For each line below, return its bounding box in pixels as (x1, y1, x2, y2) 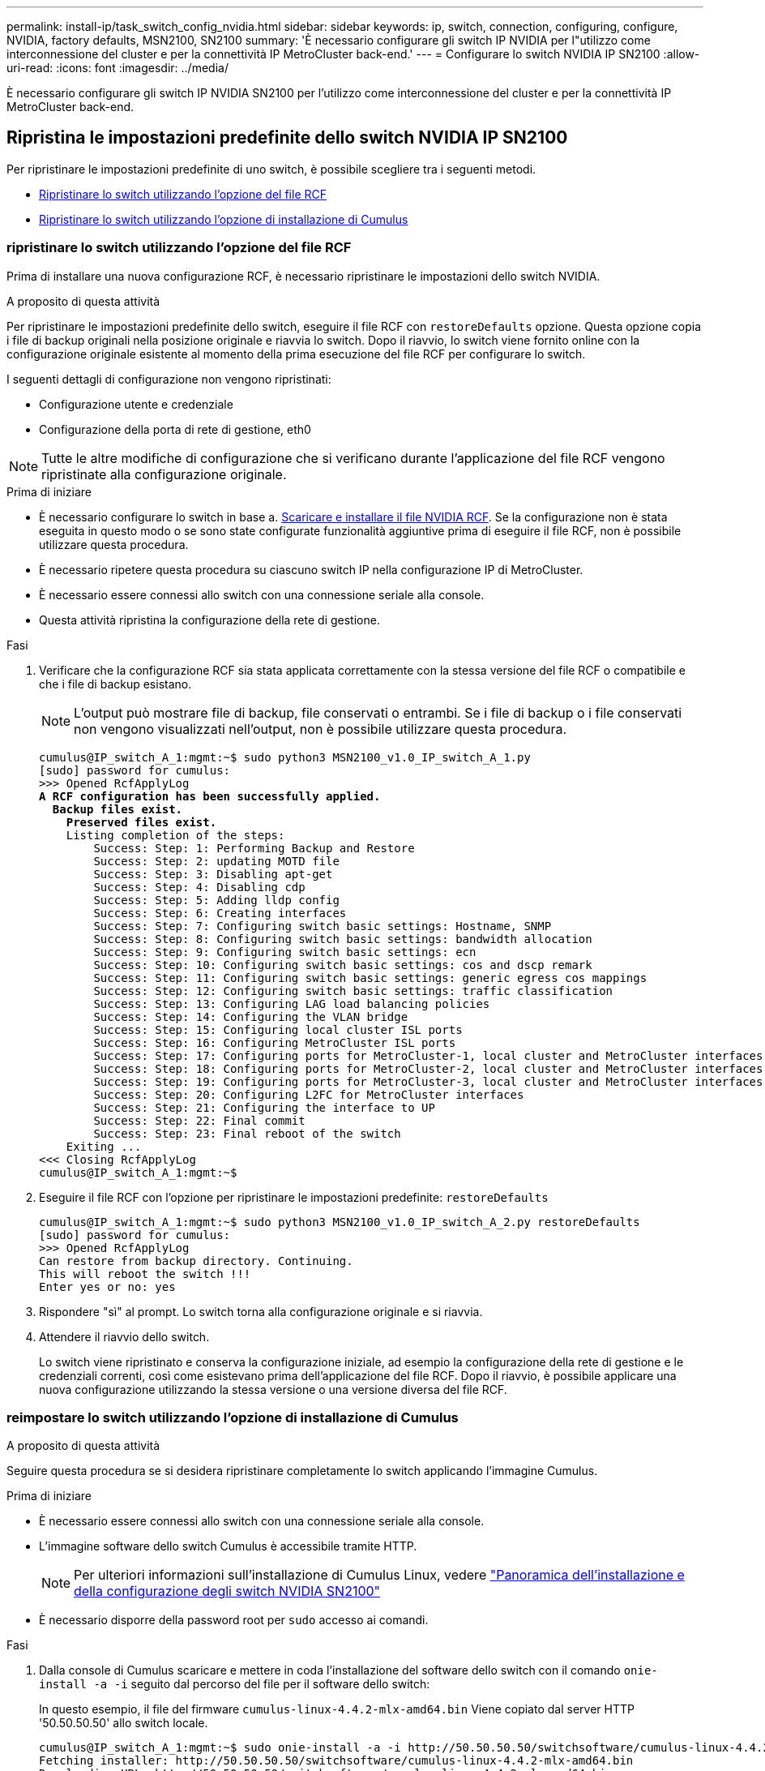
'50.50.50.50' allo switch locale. (39, 1716, 208, 1730)
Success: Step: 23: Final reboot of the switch (93, 1126, 401, 1140)
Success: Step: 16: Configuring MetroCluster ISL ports (93, 1036, 456, 1049)
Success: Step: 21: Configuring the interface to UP (93, 1100, 435, 1114)
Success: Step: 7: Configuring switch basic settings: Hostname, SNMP (93, 919, 552, 933)
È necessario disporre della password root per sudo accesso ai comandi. (39, 1613, 429, 1627)
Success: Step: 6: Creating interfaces (93, 906, 347, 920)
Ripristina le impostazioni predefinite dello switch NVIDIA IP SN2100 (6, 127, 568, 148)
